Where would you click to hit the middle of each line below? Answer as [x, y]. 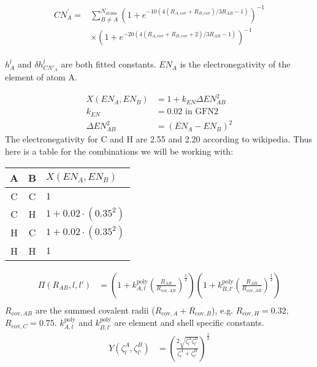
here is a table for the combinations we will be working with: [119, 151]
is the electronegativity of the [235, 64]
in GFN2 [201, 112]
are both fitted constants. [109, 64]
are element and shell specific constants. [189, 323]
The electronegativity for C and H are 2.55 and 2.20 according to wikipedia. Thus [159, 139]
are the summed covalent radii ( [95, 310]
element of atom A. [41, 77]
